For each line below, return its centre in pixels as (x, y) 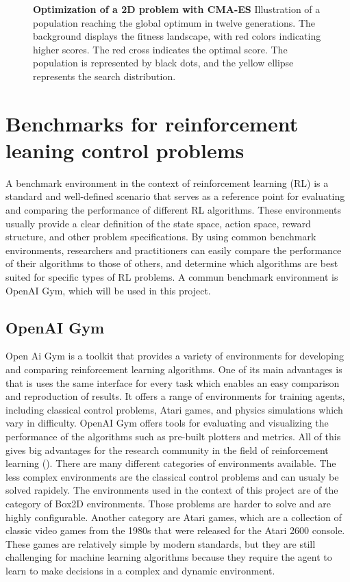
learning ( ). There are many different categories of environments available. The (171, 463)
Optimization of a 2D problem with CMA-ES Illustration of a (177, 9)
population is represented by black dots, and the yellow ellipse (163, 63)
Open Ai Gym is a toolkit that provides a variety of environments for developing (175, 356)
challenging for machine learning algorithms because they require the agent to (169, 557)
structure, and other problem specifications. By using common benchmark (161, 237)
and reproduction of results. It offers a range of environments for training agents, (175, 396)
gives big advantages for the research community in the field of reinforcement (167, 450)
